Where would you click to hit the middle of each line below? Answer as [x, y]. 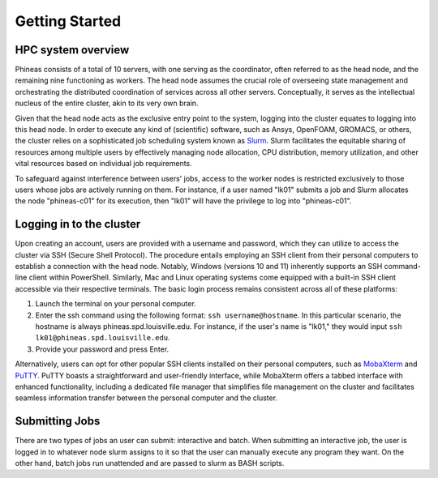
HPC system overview [72, 50]
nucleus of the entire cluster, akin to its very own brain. [107, 103]
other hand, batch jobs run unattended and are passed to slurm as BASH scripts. [150, 463]
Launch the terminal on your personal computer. [116, 304]
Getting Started [68, 21]
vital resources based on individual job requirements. [103, 164]
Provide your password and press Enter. [102, 349]
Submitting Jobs [58, 421]
